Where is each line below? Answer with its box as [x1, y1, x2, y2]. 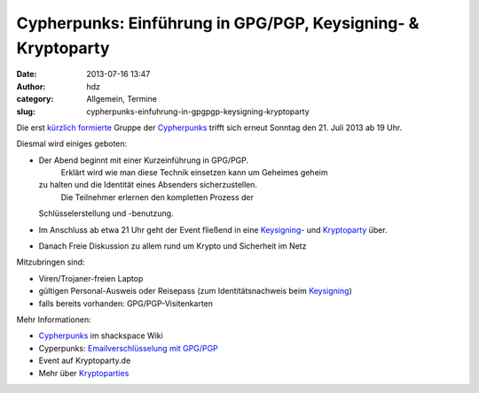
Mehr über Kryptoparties [38, 367, 130, 378]
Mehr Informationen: [16, 314, 92, 325]
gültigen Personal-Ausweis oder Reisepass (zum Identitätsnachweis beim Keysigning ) [38, 286, 352, 297]
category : [16, 94, 54, 104]
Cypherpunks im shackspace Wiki [38, 330, 163, 341]
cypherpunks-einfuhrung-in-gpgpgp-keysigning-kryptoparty [86, 106, 310, 117]
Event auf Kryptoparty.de [38, 355, 131, 366]
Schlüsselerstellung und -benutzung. [38, 208, 174, 219]
